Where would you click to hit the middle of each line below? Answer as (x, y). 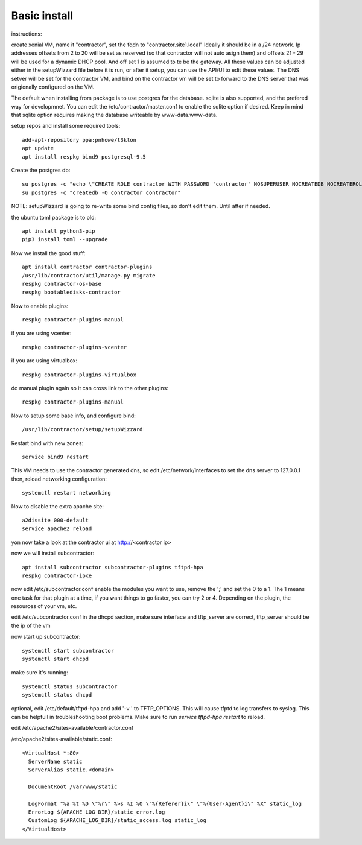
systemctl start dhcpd (56, 659)
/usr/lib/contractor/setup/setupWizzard (82, 429)
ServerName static (55, 761)
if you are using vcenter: (41, 333)
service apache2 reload (57, 529)
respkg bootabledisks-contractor (71, 292)
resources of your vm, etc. (44, 606)
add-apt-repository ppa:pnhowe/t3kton (79, 140)
